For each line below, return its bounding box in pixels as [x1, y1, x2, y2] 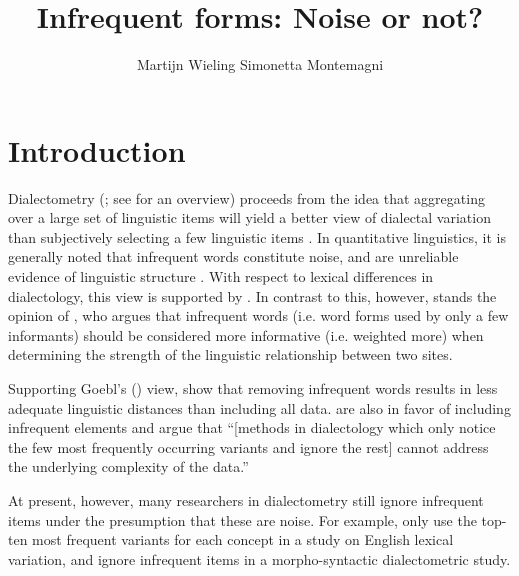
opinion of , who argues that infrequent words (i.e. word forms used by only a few [8, 305, 509, 326]
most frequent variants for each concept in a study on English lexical [32, 529, 454, 550]
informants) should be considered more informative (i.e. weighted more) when [8, 324, 484, 345]
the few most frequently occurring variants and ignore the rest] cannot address [8, 436, 489, 457]
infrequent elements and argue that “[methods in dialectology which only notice [8, 417, 496, 438]
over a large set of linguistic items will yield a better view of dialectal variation [8, 207, 491, 228]
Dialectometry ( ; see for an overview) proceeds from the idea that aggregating [8, 187, 485, 208]
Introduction [8, 129, 186, 170]
